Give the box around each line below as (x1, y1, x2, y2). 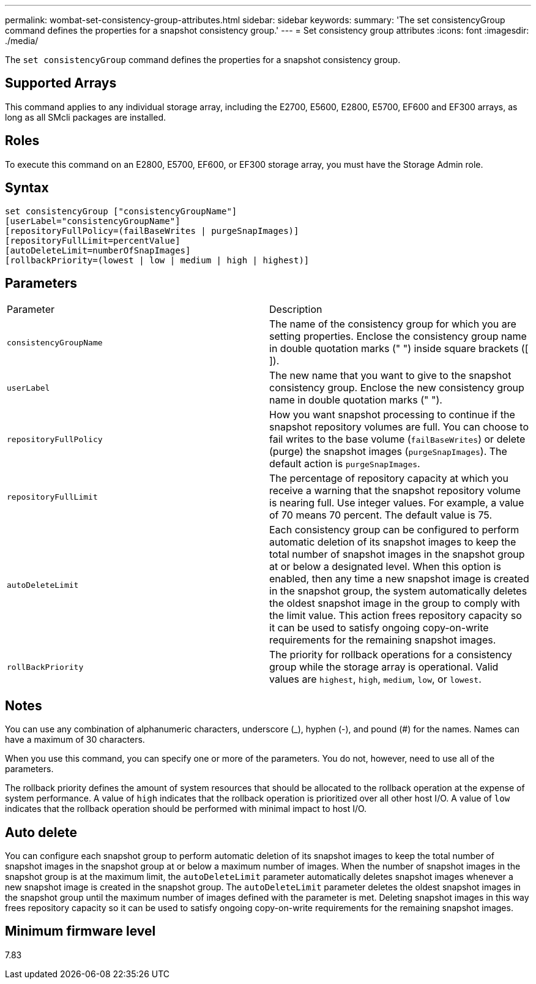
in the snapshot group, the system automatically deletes (269, 585, 527, 598)
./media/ (5, 36, 39, 46)
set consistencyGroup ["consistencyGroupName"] (5, 206, 237, 216)
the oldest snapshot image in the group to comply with (269, 597, 520, 610)
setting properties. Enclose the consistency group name (269, 330, 527, 343)
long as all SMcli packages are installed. (5, 111, 166, 122)
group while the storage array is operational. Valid (269, 661, 499, 674)
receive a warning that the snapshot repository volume (269, 484, 521, 497)
